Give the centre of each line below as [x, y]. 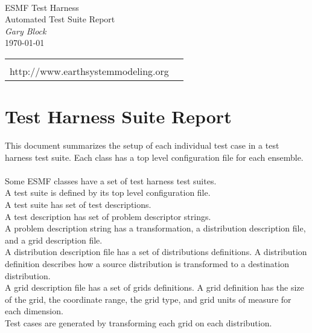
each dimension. [34, 311]
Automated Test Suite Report [60, 19]
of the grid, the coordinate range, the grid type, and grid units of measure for [148, 299]
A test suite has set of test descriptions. [78, 205]
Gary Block [26, 31]
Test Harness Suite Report [118, 116]
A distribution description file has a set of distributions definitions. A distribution [156, 252]
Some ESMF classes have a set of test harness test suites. [111, 180]
